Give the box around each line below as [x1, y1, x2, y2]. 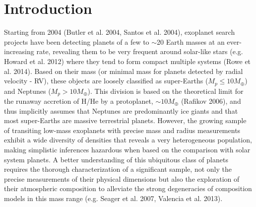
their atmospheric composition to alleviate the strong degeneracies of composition [4, 183, 252, 194]
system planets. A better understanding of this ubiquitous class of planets [4, 154, 228, 164]
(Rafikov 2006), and [181, 96, 241, 106]
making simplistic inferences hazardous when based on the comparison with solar [4, 144, 251, 154]
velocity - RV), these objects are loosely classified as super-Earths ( [4, 75, 208, 86]
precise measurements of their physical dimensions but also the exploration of [4, 173, 240, 184]
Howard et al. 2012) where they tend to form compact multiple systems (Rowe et [4, 56, 251, 66]
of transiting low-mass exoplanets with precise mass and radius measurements [4, 125, 241, 135]
